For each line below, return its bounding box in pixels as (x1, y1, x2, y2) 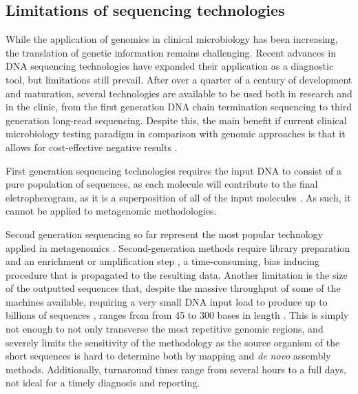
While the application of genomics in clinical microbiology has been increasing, (6, 32, 338, 46)
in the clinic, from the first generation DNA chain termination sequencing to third (6, 99, 352, 114)
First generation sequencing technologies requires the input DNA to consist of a (6, 163, 341, 177)
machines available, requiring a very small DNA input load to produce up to (6, 294, 328, 308)
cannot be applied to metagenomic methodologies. (6, 204, 217, 218)
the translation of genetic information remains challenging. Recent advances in (6, 45, 337, 59)
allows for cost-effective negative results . (6, 139, 178, 154)
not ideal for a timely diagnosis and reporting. (6, 375, 200, 390)
